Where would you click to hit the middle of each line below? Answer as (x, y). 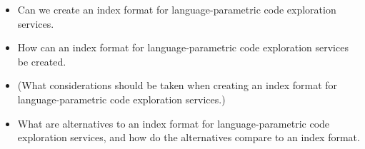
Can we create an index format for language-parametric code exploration (177, 9)
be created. (42, 61)
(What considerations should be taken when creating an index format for (177, 85)
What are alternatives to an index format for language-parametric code (174, 123)
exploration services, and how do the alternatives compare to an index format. (189, 137)
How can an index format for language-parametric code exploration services (183, 47)
